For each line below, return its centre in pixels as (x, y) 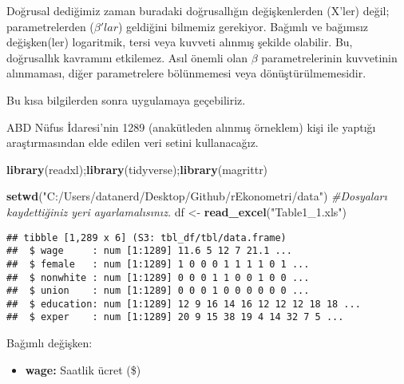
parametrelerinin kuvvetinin (329, 57)
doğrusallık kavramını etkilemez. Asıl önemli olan (127, 57)
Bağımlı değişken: (50, 343)
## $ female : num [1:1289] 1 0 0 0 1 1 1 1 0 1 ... (158, 264)
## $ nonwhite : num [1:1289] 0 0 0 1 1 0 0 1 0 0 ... (158, 277)
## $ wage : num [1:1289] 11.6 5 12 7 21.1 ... (149, 251)
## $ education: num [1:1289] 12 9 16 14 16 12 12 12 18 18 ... (184, 304)
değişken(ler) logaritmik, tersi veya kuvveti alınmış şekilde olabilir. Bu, (180, 42)
